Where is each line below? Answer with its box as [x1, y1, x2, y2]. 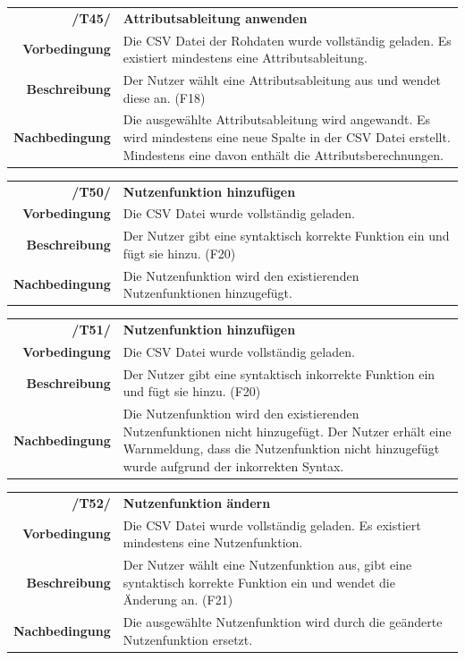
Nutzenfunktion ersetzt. [123, 630, 253, 648]
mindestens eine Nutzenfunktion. [123, 533, 303, 552]
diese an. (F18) [123, 88, 206, 106]
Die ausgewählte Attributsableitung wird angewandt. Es [123, 110, 431, 129]
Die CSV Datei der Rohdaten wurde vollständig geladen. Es [123, 30, 452, 49]
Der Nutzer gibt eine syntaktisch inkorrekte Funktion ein [123, 364, 435, 383]
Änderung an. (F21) [123, 590, 233, 609]
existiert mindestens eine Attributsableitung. [123, 48, 368, 67]
